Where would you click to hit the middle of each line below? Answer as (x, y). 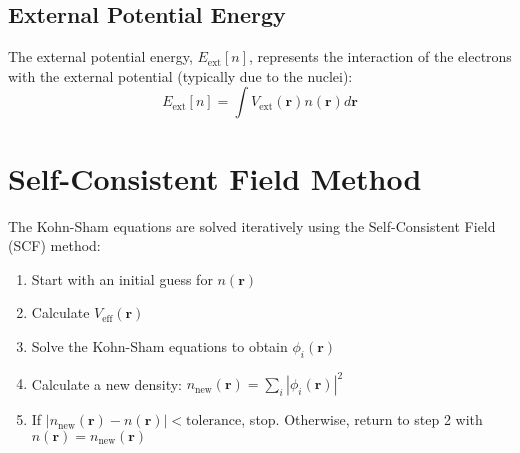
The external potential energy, (100, 56)
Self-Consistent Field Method (215, 177)
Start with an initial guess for (122, 278)
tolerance (214, 421)
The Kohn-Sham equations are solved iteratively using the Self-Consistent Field (252, 225)
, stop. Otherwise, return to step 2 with (362, 419)
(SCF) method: (54, 245)
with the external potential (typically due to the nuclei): (180, 75)
